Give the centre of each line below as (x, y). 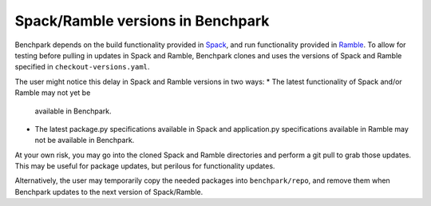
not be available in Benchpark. (85, 141)
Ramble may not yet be (53, 93)
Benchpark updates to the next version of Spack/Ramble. (109, 192)
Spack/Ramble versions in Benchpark (142, 21)
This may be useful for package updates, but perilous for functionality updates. (145, 166)
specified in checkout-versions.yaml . (82, 67)
